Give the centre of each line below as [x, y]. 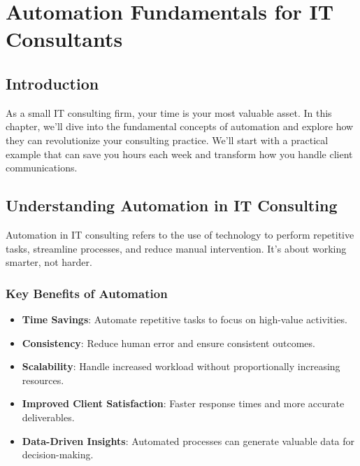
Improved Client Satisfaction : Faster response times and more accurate [183, 403]
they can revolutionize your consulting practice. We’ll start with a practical [167, 140]
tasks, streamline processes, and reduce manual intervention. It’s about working [176, 248]
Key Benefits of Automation [87, 293]
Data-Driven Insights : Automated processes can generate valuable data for [188, 440]
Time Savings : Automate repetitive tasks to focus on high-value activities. [185, 319]
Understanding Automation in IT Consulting [172, 205]
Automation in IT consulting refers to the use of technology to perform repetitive [180, 234]
